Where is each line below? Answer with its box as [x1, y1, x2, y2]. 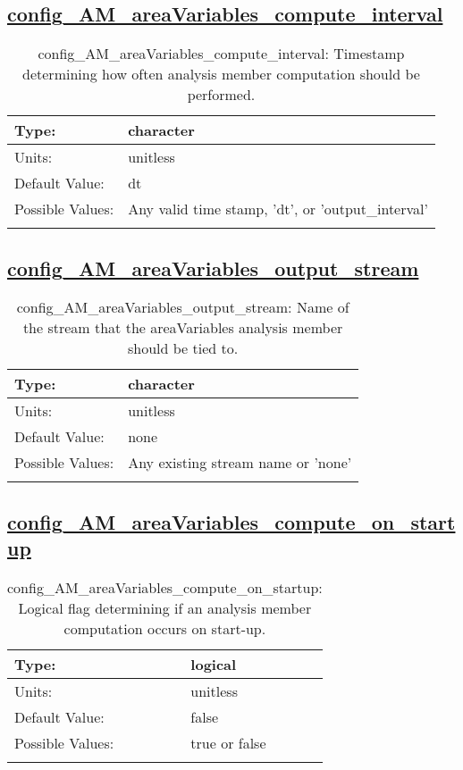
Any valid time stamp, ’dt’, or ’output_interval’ [128, 198, 428, 220]
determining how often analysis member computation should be [22, 63, 420, 85]
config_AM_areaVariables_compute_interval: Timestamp [38, 43, 405, 64]
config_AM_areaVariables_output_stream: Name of [16, 297, 349, 318]
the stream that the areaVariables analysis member [22, 317, 343, 339]
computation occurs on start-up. [63, 618, 266, 639]
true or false [190, 732, 266, 753]
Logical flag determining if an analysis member [18, 598, 312, 618]
